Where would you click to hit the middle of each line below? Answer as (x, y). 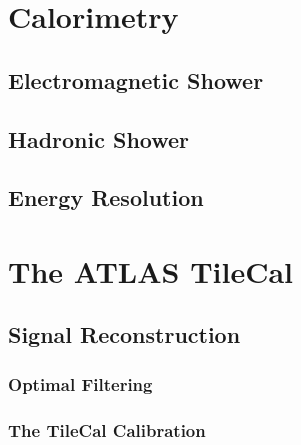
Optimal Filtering (80, 383)
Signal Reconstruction (124, 334)
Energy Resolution (106, 197)
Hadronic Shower (99, 138)
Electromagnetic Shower (136, 79)
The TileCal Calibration (107, 429)
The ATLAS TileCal (151, 270)
